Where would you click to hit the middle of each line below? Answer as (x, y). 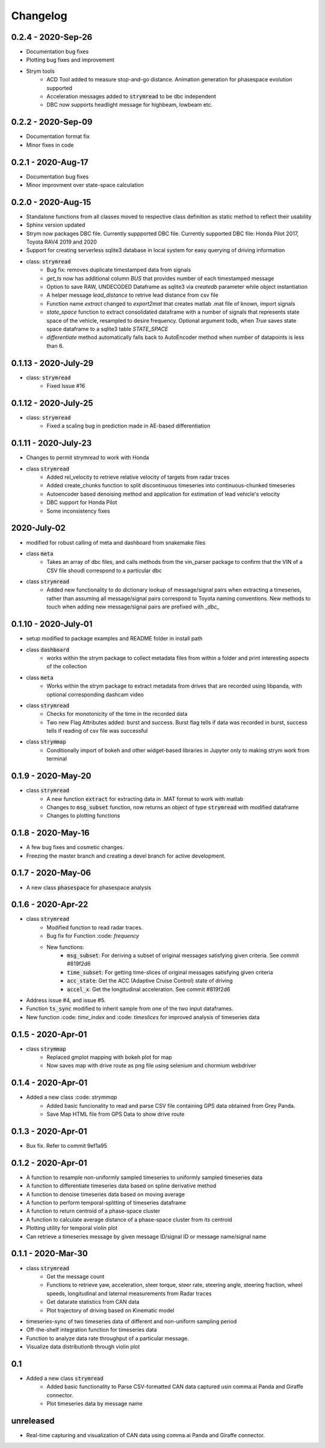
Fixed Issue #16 (66, 386)
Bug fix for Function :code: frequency (93, 936)
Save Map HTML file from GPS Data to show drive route (116, 1114)
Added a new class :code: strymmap (72, 1097)
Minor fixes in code (50, 145)
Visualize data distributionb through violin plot (83, 1347)
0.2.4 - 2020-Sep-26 (52, 37)
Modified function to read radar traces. (95, 927)
